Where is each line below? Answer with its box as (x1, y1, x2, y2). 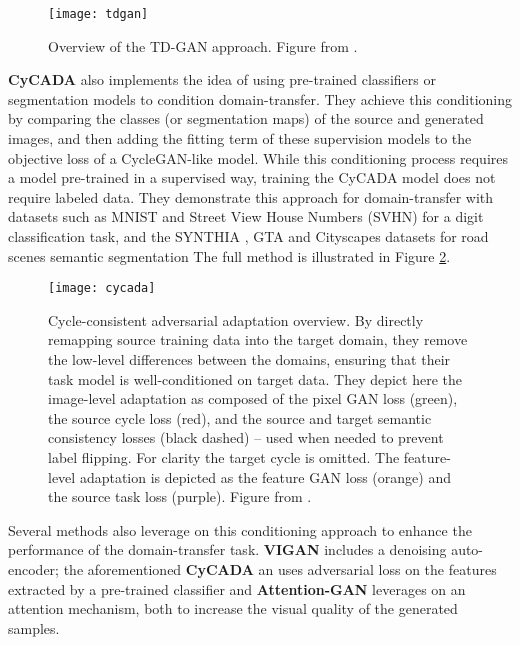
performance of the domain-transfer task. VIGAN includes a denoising (8, 539, 447, 560)
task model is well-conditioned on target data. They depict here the (48, 368, 462, 389)
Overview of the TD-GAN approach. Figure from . (48, 35, 358, 56)
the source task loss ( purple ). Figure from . (48, 486, 312, 507)
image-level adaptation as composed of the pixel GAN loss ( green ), (48, 388, 458, 409)
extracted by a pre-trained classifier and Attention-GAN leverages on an (8, 578, 466, 599)
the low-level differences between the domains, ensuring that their (48, 349, 451, 370)
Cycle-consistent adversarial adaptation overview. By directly (48, 309, 424, 330)
